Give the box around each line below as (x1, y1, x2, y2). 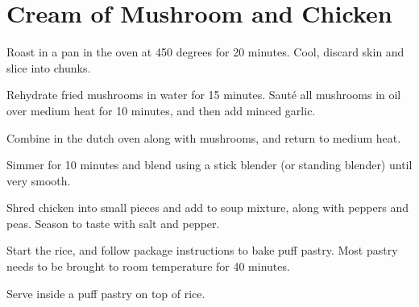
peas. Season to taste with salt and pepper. (6, 214, 220, 231)
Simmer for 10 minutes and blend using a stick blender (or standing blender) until (6, 156, 413, 173)
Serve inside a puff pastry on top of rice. (6, 284, 205, 301)
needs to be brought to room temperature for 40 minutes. (6, 258, 290, 275)
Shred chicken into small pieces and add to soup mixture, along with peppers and (6, 199, 409, 216)
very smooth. (6, 172, 71, 189)
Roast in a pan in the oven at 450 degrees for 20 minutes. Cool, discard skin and (6, 44, 404, 60)
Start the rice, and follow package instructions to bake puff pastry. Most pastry (6, 242, 398, 259)
